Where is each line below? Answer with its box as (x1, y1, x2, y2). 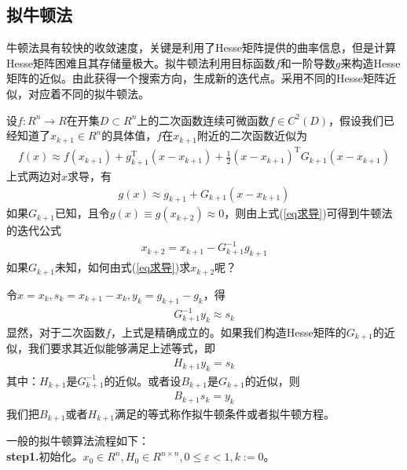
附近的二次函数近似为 (197, 127, 308, 144)
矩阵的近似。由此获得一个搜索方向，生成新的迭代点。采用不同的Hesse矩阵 (6, 70, 385, 86)
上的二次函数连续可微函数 (137, 111, 269, 128)
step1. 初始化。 (6, 448, 83, 465)
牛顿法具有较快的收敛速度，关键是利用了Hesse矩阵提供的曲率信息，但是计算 (6, 39, 396, 56)
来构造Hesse (340, 54, 401, 71)
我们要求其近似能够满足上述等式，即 (27, 340, 215, 356)
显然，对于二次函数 (6, 323, 105, 340)
